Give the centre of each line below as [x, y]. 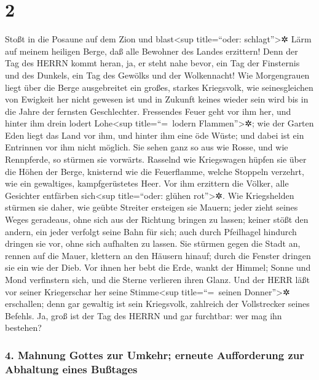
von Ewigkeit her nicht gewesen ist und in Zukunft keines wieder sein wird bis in [157, 99]
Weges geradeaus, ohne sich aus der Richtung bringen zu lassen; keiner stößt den [157, 219]
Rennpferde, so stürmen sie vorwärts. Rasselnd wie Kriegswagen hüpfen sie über [156, 159]
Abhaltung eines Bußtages [71, 369]
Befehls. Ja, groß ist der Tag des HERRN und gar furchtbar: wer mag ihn [144, 315]
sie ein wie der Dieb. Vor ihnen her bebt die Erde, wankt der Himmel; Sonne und [158, 267]
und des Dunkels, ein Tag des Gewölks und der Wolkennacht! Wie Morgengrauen [157, 75]
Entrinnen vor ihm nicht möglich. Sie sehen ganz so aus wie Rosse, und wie [147, 147]
